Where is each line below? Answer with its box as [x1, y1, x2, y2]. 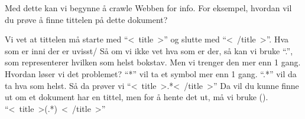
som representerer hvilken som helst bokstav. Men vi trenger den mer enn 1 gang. [5, 56, 301, 68]
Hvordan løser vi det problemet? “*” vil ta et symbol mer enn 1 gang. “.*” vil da [5, 67, 297, 80]
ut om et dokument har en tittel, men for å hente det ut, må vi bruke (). [5, 91, 268, 103]
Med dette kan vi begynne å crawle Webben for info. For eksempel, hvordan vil [5, 2, 292, 14]
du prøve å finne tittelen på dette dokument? [5, 13, 168, 25]
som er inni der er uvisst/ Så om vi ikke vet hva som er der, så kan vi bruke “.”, [5, 44, 293, 57]
